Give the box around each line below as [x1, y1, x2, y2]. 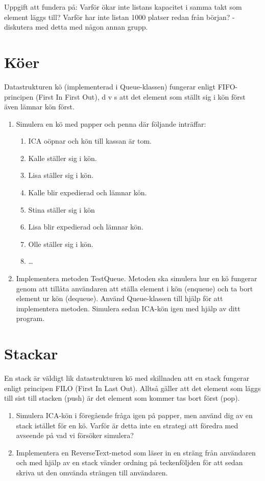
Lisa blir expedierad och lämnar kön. [28, 221, 143, 232]
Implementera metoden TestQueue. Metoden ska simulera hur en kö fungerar [16, 273, 257, 284]
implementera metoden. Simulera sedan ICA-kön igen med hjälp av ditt [16, 303, 240, 313]
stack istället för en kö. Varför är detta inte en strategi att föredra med [16, 420, 238, 430]
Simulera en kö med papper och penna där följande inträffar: [16, 118, 206, 129]
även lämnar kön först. [4, 101, 75, 112]
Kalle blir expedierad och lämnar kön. [28, 187, 147, 198]
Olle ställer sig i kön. [28, 238, 93, 249]
